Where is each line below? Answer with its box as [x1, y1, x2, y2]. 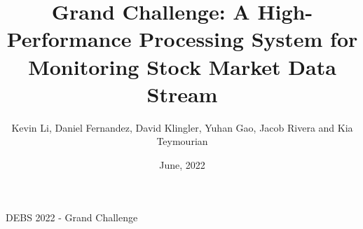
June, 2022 [159, 157, 205, 172]
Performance [6, 25, 132, 53]
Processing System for [139, 25, 358, 53]
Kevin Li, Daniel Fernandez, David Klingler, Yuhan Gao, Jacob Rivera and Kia [11, 120, 353, 134]
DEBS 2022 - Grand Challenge [6, 210, 138, 225]
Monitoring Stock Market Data [28, 52, 336, 81]
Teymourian [156, 134, 208, 148]
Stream [146, 79, 218, 108]
